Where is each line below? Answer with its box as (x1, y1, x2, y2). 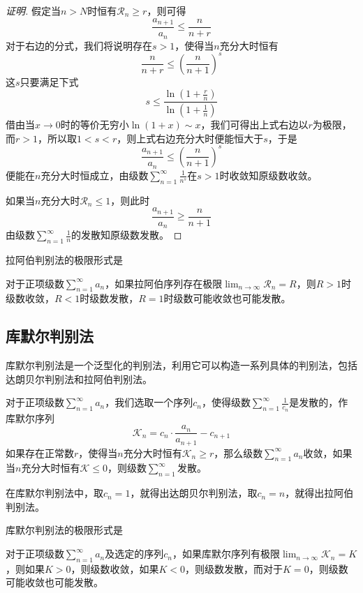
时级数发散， (80, 291, 139, 306)
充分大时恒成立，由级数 (40, 167, 149, 182)
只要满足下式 (20, 74, 79, 89)
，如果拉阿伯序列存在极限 (105, 276, 223, 290)
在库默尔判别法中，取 (6, 486, 103, 500)
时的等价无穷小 (60, 117, 129, 132)
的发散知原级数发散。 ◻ (71, 227, 182, 242)
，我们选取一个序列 (105, 395, 193, 410)
